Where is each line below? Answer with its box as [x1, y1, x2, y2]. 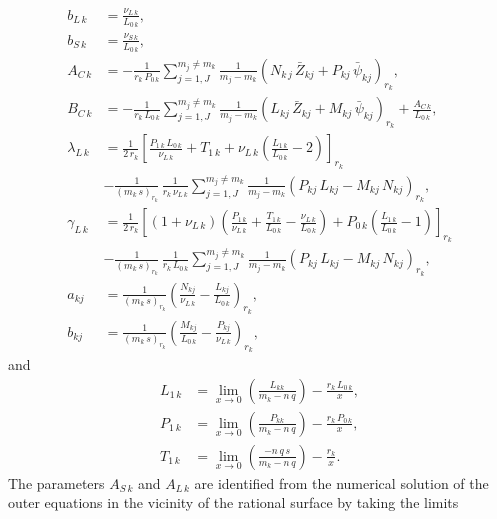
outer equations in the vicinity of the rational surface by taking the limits [8, 492, 459, 513]
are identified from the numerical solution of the [194, 472, 489, 493]
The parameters [8, 472, 105, 493]
